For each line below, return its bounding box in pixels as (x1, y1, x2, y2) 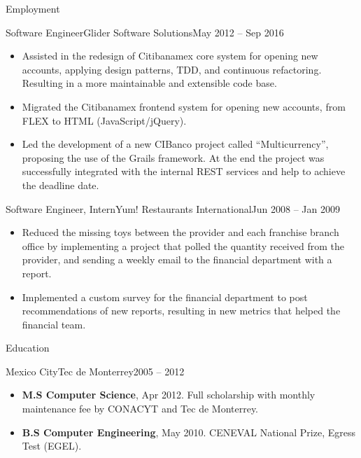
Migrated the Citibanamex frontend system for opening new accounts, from (22, 99, 346, 113)
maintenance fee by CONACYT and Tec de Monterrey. (22, 401, 259, 416)
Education (6, 340, 50, 355)
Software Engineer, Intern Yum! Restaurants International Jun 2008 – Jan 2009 (6, 201, 340, 216)
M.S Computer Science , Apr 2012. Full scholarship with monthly (22, 387, 316, 402)
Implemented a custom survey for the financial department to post (22, 289, 308, 304)
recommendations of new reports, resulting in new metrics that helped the (22, 303, 341, 318)
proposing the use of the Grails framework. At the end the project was (22, 150, 325, 165)
